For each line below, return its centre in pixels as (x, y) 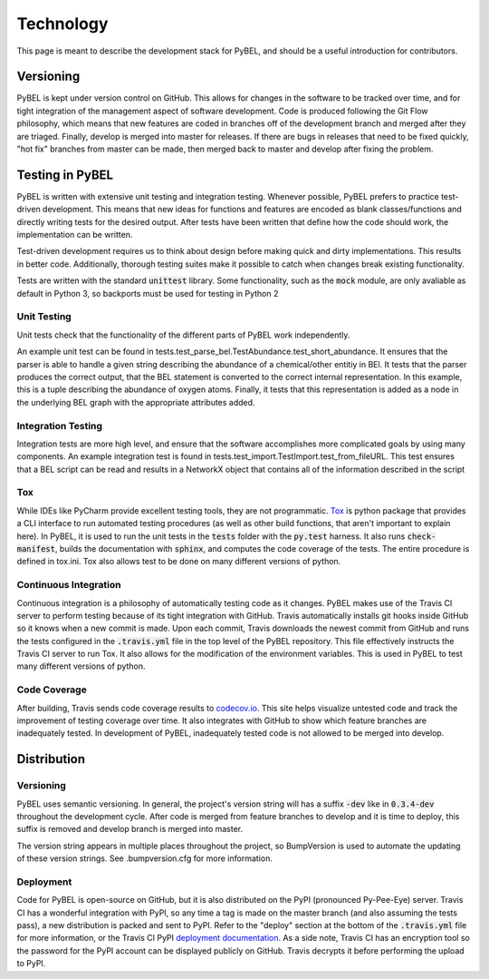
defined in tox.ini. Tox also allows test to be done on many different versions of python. (179, 562)
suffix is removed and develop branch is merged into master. (130, 829)
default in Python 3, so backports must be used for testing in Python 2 (148, 293)
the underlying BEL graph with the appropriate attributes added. (136, 402)
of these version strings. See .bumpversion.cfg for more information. (145, 858)
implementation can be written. (75, 235)
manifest (36, 548)
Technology (62, 24)
